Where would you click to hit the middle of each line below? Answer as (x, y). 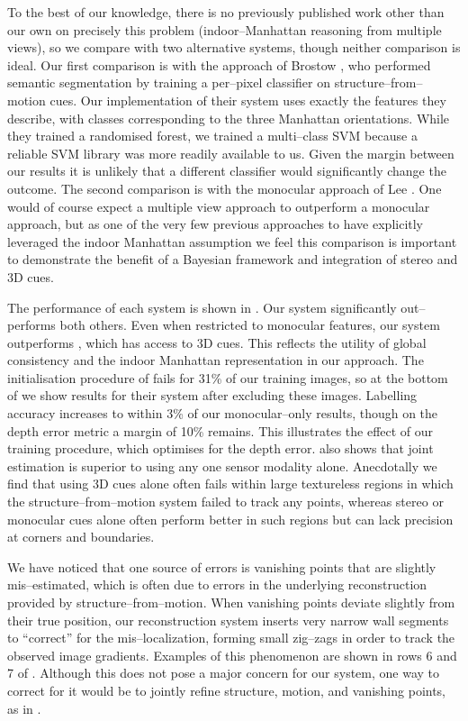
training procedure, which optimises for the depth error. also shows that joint (220, 448)
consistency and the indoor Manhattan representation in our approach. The (216, 360)
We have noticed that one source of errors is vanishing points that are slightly (222, 566)
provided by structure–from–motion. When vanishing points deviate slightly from (231, 602)
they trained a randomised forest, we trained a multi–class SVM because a (212, 136)
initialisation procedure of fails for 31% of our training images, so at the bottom (228, 377)
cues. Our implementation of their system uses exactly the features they (248, 100)
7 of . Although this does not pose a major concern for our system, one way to (224, 673)
